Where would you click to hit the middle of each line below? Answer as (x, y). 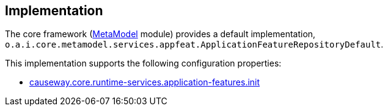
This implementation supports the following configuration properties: (143, 63)
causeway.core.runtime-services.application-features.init (145, 82)
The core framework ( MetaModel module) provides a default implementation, (160, 34)
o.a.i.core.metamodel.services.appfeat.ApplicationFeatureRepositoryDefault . (194, 45)
